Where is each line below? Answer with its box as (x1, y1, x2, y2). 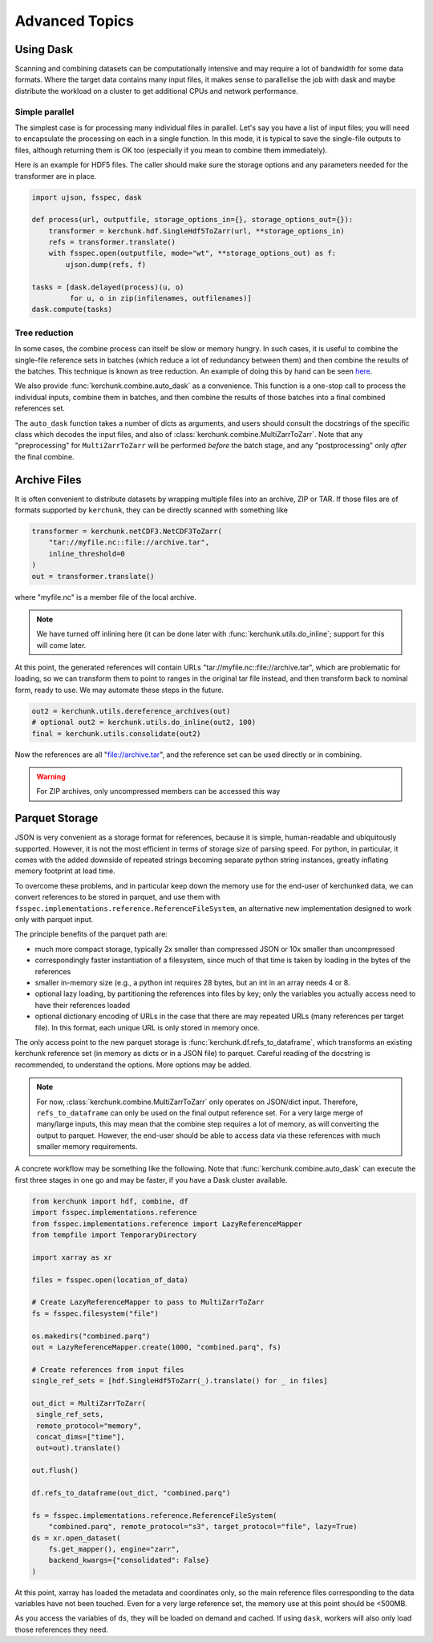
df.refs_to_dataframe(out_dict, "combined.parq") (31, 1488, 231, 1497)
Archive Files (14, 473, 82, 487)
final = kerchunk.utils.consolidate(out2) (31, 729, 201, 738)
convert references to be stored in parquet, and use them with (14, 892, 221, 902)
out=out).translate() (36, 1443, 121, 1453)
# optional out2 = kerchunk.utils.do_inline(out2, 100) (31, 718, 257, 727)
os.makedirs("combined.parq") (31, 1331, 151, 1341)
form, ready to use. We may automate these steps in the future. (14, 685, 225, 694)
